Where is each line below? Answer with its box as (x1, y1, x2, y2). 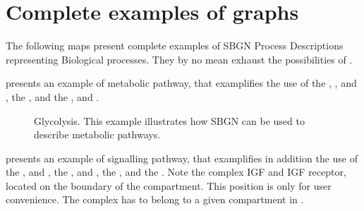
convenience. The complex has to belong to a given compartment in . (6, 192, 304, 207)
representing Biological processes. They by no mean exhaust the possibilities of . (6, 52, 353, 66)
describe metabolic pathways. (34, 127, 161, 142)
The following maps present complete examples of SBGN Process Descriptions (6, 38, 344, 53)
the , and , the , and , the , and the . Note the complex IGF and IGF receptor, (6, 164, 346, 179)
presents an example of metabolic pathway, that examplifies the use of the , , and (6, 76, 357, 90)
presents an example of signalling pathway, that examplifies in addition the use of (6, 150, 358, 165)
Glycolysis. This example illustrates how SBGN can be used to (34, 113, 305, 128)
